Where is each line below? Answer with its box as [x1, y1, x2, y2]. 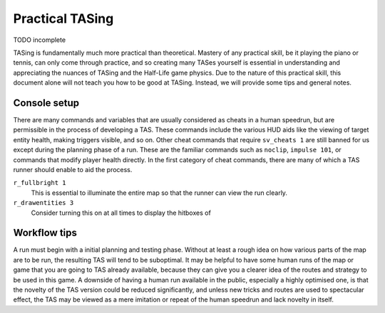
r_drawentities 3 [13, 199, 74, 207]
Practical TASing [13, 11, 114, 26]
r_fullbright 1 [13, 179, 67, 187]
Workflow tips [13, 227, 78, 239]
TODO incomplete [13, 36, 66, 44]
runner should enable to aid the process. [13, 165, 133, 174]
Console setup [13, 97, 80, 109]
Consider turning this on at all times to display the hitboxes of [31, 208, 212, 217]
